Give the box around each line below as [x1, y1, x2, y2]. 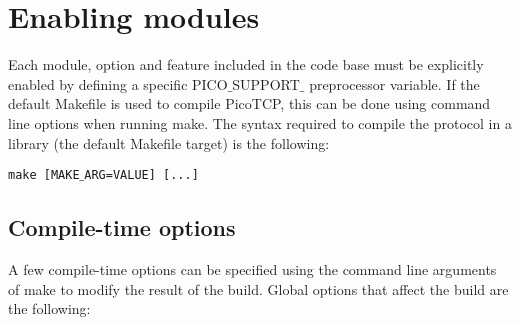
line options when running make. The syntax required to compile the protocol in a [8, 112, 512, 133]
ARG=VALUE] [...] [84, 168, 199, 183]
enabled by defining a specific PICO [8, 73, 228, 94]
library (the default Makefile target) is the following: [8, 132, 330, 153]
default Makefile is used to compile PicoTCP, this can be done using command [8, 93, 491, 114]
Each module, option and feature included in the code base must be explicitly [8, 54, 484, 75]
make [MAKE [8, 168, 80, 183]
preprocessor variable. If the [309, 73, 480, 94]
